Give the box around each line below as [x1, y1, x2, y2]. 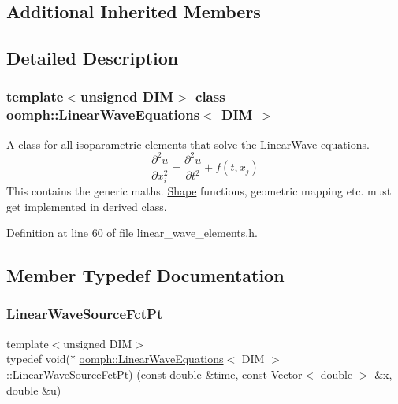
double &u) [6, 381, 61, 398]
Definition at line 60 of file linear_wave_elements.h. [6, 224, 258, 241]
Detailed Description [6, 46, 179, 70]
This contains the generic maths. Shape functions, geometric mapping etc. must [6, 182, 392, 198]
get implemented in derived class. [6, 198, 167, 214]
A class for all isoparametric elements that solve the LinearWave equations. [6, 135, 370, 152]
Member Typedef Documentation [6, 263, 285, 287]
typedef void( [6, 350, 70, 367]
